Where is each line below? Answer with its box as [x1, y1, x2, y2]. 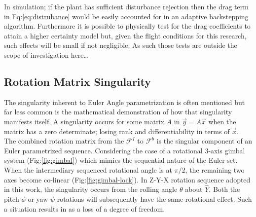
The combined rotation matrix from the [4, 136, 124, 146]
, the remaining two [185, 164, 245, 175]
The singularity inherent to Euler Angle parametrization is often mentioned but [4, 97, 245, 107]
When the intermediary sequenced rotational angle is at [4, 164, 172, 175]
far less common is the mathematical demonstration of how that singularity [4, 107, 232, 117]
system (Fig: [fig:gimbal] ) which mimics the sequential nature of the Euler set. [4, 155, 238, 165]
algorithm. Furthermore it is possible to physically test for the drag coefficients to [4, 21, 251, 31]
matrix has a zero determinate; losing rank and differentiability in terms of [4, 126, 230, 136]
